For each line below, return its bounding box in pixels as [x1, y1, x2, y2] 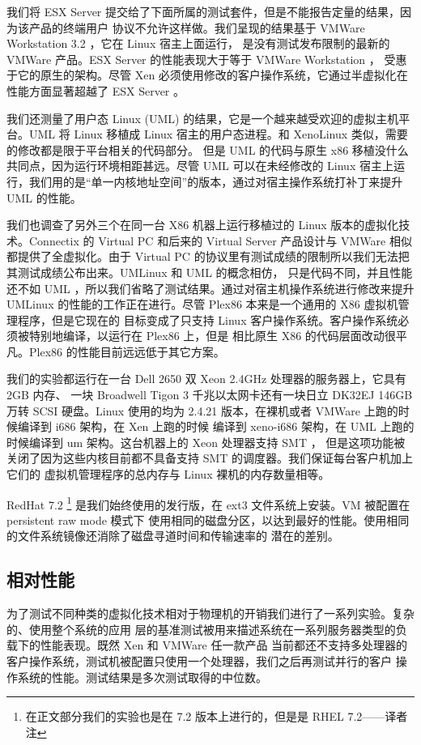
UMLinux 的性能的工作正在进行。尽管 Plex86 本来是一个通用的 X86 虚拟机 [6, 296, 398, 313]
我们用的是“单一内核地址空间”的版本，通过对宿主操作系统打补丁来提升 [28, 172, 403, 189]
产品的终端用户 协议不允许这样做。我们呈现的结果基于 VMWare [28, 19, 365, 36]
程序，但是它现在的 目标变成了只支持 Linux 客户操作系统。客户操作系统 [17, 311, 398, 328]
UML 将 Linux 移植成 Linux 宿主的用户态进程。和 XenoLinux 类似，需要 [28, 126, 408, 143]
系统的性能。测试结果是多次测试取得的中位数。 [17, 668, 267, 685]
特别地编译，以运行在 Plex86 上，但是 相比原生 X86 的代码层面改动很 [28, 327, 396, 344]
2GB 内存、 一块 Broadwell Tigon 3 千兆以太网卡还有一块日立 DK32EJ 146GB [6, 386, 413, 403]
